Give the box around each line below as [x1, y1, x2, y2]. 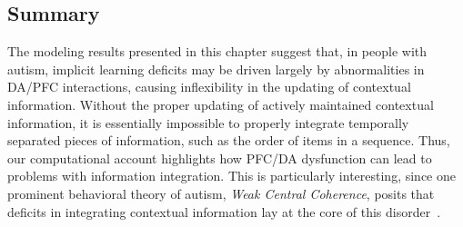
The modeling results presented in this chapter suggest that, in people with [7, 42, 428, 61]
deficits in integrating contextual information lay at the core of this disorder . [7, 202, 441, 221]
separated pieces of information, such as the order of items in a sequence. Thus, [7, 131, 450, 150]
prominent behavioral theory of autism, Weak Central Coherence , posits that [7, 183, 435, 202]
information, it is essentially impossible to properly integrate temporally [7, 113, 409, 132]
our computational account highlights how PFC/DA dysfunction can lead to [7, 148, 432, 167]
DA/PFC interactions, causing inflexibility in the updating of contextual [7, 77, 411, 96]
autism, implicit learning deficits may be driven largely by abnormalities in [7, 59, 425, 78]
